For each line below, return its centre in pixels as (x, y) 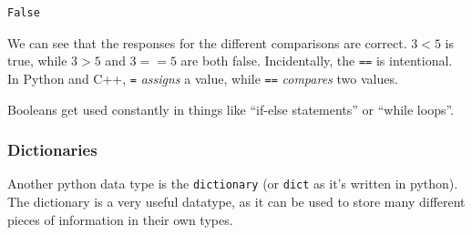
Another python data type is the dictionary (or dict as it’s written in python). (233, 184)
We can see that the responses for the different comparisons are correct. (207, 42)
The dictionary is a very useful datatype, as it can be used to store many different (236, 201)
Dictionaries (52, 150)
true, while (37, 61)
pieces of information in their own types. (120, 219)
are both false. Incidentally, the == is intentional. (317, 61)
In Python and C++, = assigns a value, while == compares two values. (203, 78)
